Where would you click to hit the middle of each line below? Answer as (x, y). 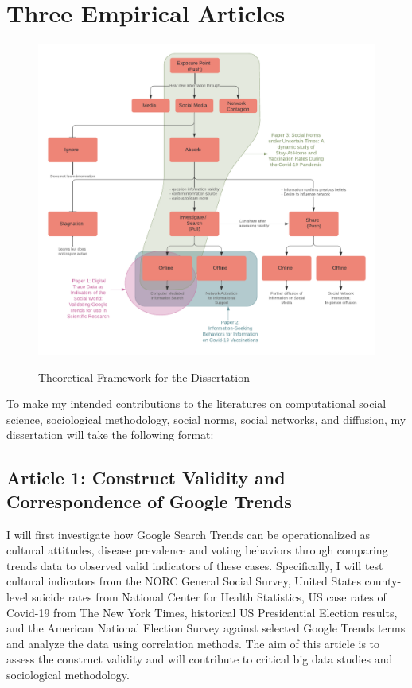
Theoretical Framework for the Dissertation (144, 377)
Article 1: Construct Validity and (146, 478)
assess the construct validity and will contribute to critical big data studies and (200, 659)
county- (383, 581)
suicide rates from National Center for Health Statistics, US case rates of (209, 596)
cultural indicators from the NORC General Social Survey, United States (184, 581)
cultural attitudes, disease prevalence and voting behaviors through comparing (197, 550)
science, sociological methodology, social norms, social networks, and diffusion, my (206, 419)
